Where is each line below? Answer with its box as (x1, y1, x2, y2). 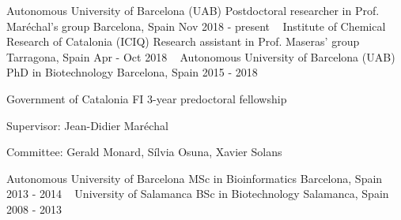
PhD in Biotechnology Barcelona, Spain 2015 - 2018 (6, 64, 258, 80)
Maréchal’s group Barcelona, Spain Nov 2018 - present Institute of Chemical (6, 17, 386, 34)
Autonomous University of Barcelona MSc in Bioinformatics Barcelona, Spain (6, 170, 383, 186)
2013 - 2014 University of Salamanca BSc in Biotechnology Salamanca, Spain (6, 185, 389, 202)
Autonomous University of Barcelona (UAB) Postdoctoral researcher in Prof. (6, 2, 380, 18)
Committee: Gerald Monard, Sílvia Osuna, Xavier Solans (6, 144, 282, 160)
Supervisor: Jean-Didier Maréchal (6, 117, 168, 133)
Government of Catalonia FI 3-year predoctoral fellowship (6, 90, 287, 106)
